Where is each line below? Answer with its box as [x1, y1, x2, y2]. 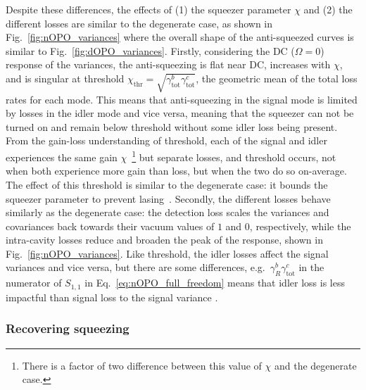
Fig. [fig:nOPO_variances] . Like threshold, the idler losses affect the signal [6, 246, 329, 260]
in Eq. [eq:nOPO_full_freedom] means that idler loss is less [84, 275, 345, 290]
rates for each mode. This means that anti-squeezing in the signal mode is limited [6, 92, 358, 106]
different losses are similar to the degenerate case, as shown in [6, 15, 273, 30]
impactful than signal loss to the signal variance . [6, 289, 218, 304]
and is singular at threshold [6, 70, 125, 85]
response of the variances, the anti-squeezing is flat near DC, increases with [6, 57, 331, 72]
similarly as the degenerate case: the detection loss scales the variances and [6, 205, 329, 220]
